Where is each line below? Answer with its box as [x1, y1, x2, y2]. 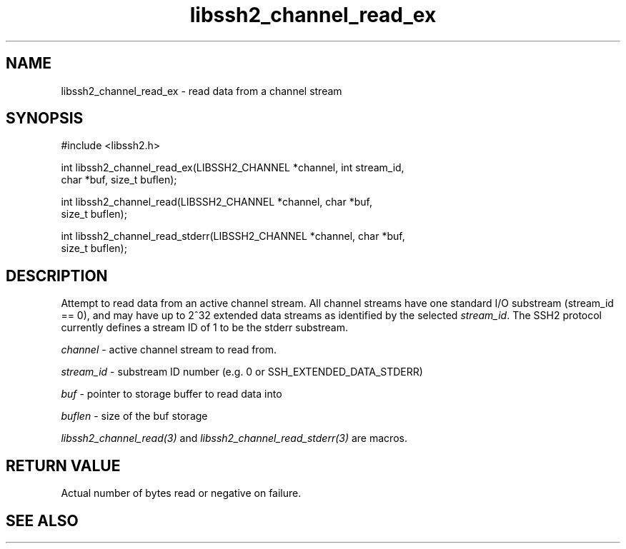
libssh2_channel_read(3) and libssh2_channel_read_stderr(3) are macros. [61, 432, 407, 445]
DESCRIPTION [6, 266, 108, 285]
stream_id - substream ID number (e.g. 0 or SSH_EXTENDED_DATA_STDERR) [61, 366, 423, 378]
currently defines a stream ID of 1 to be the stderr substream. [61, 321, 349, 334]
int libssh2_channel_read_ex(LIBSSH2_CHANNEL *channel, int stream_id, [61, 161, 404, 174]
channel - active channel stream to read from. [61, 343, 277, 356]
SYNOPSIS [6, 109, 84, 128]
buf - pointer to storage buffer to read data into [61, 388, 282, 401]
